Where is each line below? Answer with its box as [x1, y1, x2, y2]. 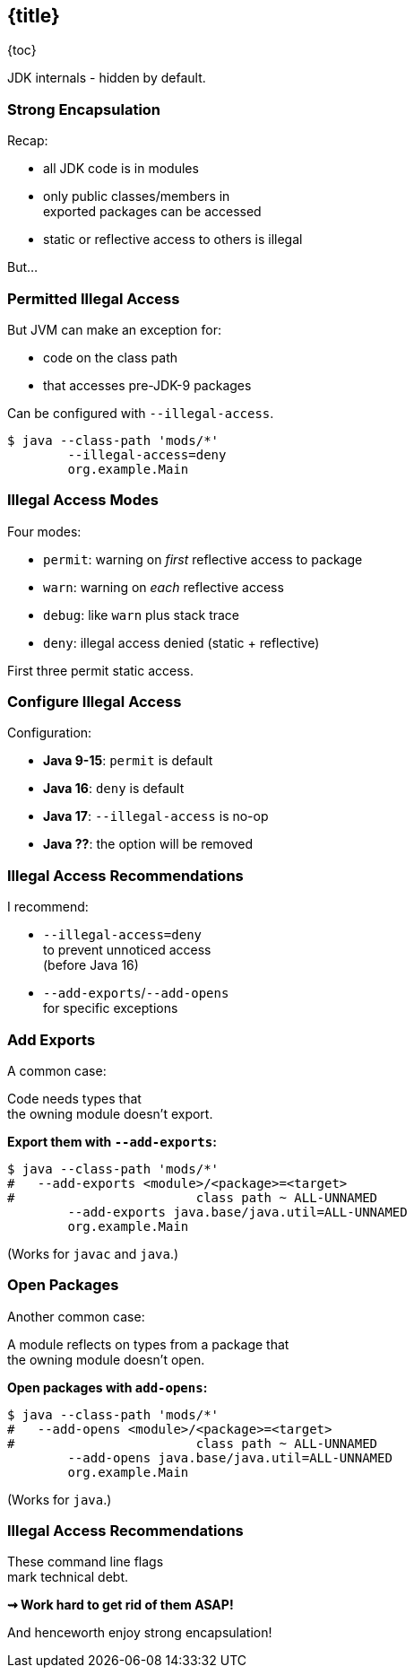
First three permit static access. [7, 662, 194, 678]
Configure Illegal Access [7, 693, 182, 711]
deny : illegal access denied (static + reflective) [43, 634, 320, 650]
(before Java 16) [43, 957, 139, 973]
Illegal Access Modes [7, 491, 159, 510]
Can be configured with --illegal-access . [7, 405, 274, 421]
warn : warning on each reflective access [43, 579, 284, 595]
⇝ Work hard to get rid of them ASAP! [7, 1597, 234, 1613]
